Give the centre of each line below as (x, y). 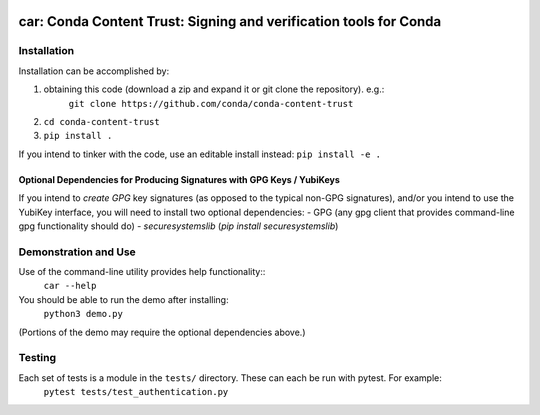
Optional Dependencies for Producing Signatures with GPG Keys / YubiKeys (179, 179)
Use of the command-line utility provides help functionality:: (142, 272)
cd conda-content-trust (101, 121)
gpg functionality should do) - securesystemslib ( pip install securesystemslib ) (178, 226)
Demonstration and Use (77, 252)
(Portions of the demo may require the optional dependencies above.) (162, 332)
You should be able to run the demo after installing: (123, 299)
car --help (70, 286)
